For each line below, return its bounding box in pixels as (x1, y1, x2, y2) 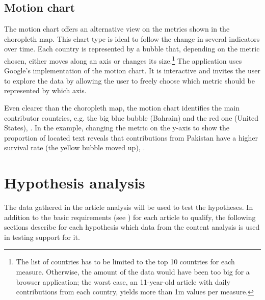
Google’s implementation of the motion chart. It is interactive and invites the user (4, 65, 260, 76)
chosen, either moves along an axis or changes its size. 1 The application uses (4, 53, 242, 66)
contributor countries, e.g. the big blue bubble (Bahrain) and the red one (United (4, 112, 259, 123)
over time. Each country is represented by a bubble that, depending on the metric (4, 43, 260, 54)
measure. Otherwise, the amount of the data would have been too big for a (16, 266, 250, 277)
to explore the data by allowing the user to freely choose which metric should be (4, 75, 255, 86)
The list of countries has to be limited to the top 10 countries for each (16, 256, 235, 267)
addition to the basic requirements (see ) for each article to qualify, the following (4, 211, 256, 222)
